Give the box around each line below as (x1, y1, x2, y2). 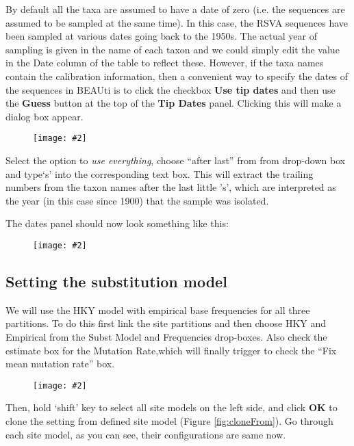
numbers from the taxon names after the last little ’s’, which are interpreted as (5, 180, 336, 194)
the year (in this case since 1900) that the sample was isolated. (5, 193, 269, 207)
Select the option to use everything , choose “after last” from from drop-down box (5, 153, 346, 167)
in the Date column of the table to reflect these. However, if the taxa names (5, 55, 324, 70)
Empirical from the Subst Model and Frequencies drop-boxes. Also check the (5, 330, 327, 344)
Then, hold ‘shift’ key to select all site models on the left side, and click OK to (5, 400, 338, 415)
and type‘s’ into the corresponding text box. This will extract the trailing (5, 166, 314, 181)
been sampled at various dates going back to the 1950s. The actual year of (5, 29, 317, 43)
